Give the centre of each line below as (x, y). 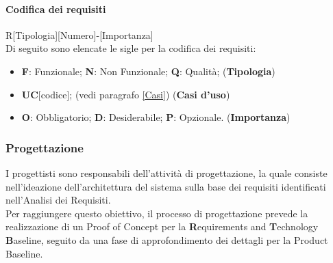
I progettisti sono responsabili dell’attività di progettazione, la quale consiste (166, 172)
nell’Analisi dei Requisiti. (58, 200)
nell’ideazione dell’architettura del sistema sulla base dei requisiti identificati (166, 186)
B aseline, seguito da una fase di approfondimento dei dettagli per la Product (167, 239)
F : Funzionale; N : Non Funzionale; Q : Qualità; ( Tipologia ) (148, 71)
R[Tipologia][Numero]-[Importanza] (79, 34)
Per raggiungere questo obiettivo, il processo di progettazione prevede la (157, 213)
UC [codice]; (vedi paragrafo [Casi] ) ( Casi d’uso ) (126, 94)
